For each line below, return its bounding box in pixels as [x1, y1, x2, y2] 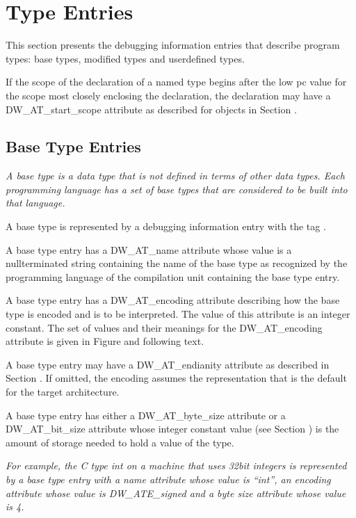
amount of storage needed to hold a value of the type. [6, 435, 234, 449]
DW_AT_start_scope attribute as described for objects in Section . [6, 102, 297, 116]
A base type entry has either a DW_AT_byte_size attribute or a [6, 407, 286, 422]
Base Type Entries [6, 136, 141, 157]
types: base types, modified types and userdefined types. [6, 51, 245, 65]
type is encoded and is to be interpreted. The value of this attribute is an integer [6, 307, 350, 321]
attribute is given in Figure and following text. [6, 334, 204, 348]
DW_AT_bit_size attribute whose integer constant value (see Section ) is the [6, 421, 339, 436]
